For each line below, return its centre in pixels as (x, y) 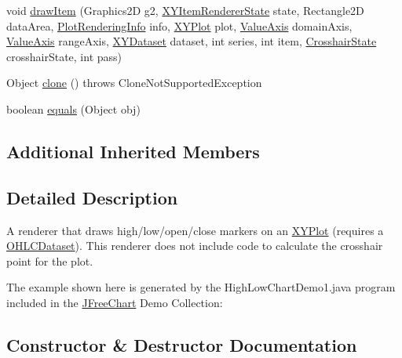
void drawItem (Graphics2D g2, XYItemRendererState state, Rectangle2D (185, 10)
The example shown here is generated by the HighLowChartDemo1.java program (201, 287)
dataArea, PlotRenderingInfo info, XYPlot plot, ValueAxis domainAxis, (179, 25)
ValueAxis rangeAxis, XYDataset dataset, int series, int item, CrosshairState (192, 41)
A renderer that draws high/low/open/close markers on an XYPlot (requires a (195, 230)
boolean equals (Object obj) (73, 108)
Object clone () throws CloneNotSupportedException (134, 83)
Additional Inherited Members (133, 151)
